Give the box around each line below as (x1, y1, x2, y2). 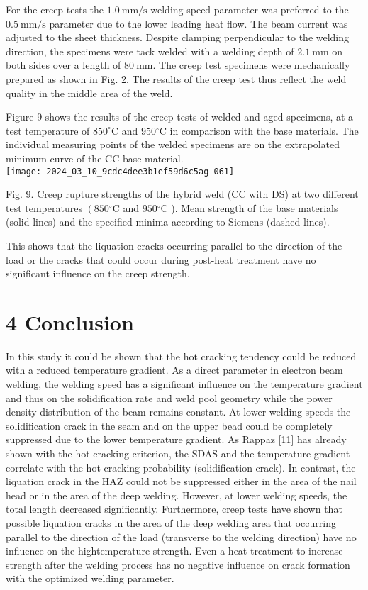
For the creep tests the (6, 2, 104, 16)
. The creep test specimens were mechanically (152, 57, 350, 72)
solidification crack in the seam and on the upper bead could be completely (6, 418, 333, 433)
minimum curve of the (6, 150, 102, 165)
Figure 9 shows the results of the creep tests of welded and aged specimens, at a (6, 109, 354, 124)
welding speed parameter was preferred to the (150, 2, 349, 16)
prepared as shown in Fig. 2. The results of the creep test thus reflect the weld (6, 71, 347, 86)
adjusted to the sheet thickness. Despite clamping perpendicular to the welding (6, 30, 350, 45)
